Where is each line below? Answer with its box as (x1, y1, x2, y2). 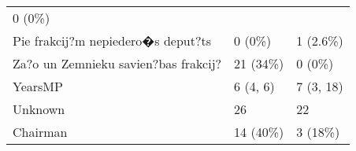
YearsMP (13, 77, 63, 95)
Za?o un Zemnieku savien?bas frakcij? (13, 54, 222, 72)
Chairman (13, 123, 68, 141)
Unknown (13, 100, 65, 118)
